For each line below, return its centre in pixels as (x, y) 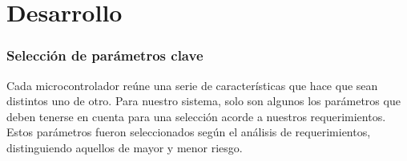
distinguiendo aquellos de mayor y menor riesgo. (125, 147)
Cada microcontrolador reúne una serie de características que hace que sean (192, 85)
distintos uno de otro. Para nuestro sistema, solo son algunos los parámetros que (203, 101)
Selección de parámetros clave (105, 55)
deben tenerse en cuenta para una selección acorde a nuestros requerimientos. (196, 116)
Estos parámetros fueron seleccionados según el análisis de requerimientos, (189, 132)
